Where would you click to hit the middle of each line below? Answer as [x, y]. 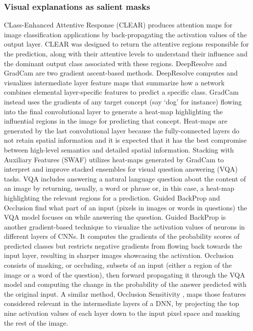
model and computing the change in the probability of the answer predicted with [125, 284]
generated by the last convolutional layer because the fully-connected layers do [122, 130]
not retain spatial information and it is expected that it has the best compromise [125, 140]
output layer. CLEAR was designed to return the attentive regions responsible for [126, 44]
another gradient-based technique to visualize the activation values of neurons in [125, 226]
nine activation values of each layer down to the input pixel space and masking [122, 313]
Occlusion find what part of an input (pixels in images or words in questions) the [126, 207]
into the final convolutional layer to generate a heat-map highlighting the [114, 111]
